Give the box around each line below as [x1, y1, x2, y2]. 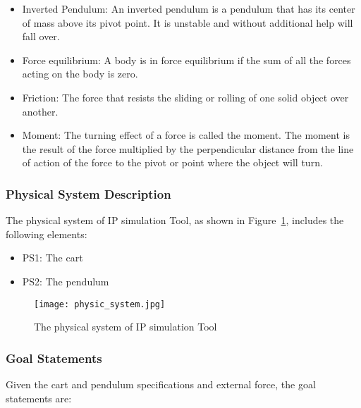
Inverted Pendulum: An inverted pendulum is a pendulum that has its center [22, 1, 355, 16]
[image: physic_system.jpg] [34, 299, 166, 309]
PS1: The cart [22, 250, 83, 265]
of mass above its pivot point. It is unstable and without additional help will [22, 15, 353, 30]
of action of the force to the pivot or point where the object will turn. [22, 155, 323, 170]
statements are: [6, 390, 72, 405]
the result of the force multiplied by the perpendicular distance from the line [22, 141, 354, 156]
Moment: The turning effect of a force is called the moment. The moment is [22, 128, 350, 142]
